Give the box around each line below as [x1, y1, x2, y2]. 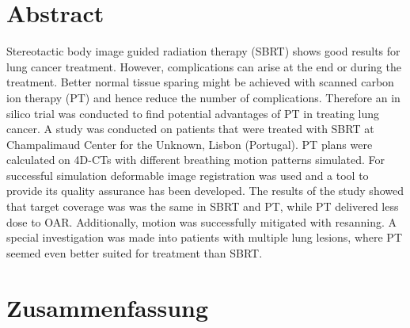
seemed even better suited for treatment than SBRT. [6, 244, 263, 261]
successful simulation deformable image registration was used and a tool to [6, 166, 369, 183]
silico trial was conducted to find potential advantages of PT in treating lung [6, 105, 380, 121]
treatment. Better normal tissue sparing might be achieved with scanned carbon [6, 74, 394, 90]
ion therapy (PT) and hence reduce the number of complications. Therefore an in [6, 89, 401, 105]
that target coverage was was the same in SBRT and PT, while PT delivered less [6, 198, 399, 215]
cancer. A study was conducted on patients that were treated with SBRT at [6, 120, 374, 137]
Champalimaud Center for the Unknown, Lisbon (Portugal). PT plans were [6, 135, 373, 152]
